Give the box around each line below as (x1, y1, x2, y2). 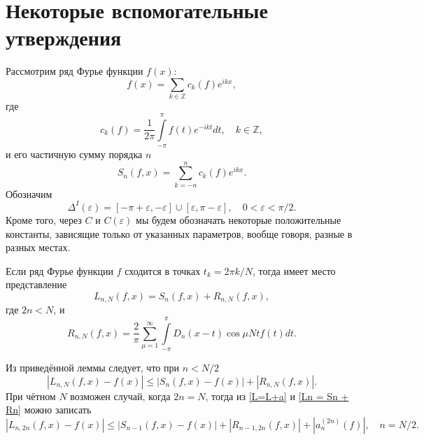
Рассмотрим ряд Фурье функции (6, 64, 143, 78)
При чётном (6, 388, 56, 403)
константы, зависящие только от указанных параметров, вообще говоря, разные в (6, 226, 353, 241)
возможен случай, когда (70, 388, 171, 403)
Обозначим (6, 186, 52, 201)
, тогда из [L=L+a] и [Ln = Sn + (205, 388, 349, 403)
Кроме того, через (6, 212, 82, 227)
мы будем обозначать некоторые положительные (136, 212, 341, 227)
